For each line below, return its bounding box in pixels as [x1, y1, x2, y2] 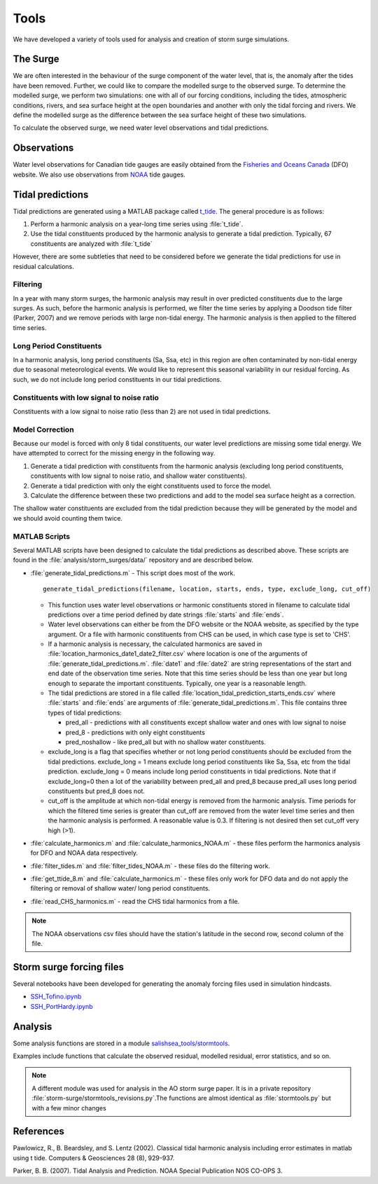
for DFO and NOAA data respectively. [30, 848, 138, 858]
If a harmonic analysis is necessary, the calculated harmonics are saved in [48, 640, 262, 648]
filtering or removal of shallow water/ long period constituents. [30, 884, 210, 893]
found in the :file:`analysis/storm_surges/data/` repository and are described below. [13, 556, 253, 564]
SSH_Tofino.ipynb [30, 992, 82, 1001]
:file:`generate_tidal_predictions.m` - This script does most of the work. [30, 568, 236, 577]
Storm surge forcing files [13, 961, 124, 973]
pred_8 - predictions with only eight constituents [65, 728, 206, 736]
